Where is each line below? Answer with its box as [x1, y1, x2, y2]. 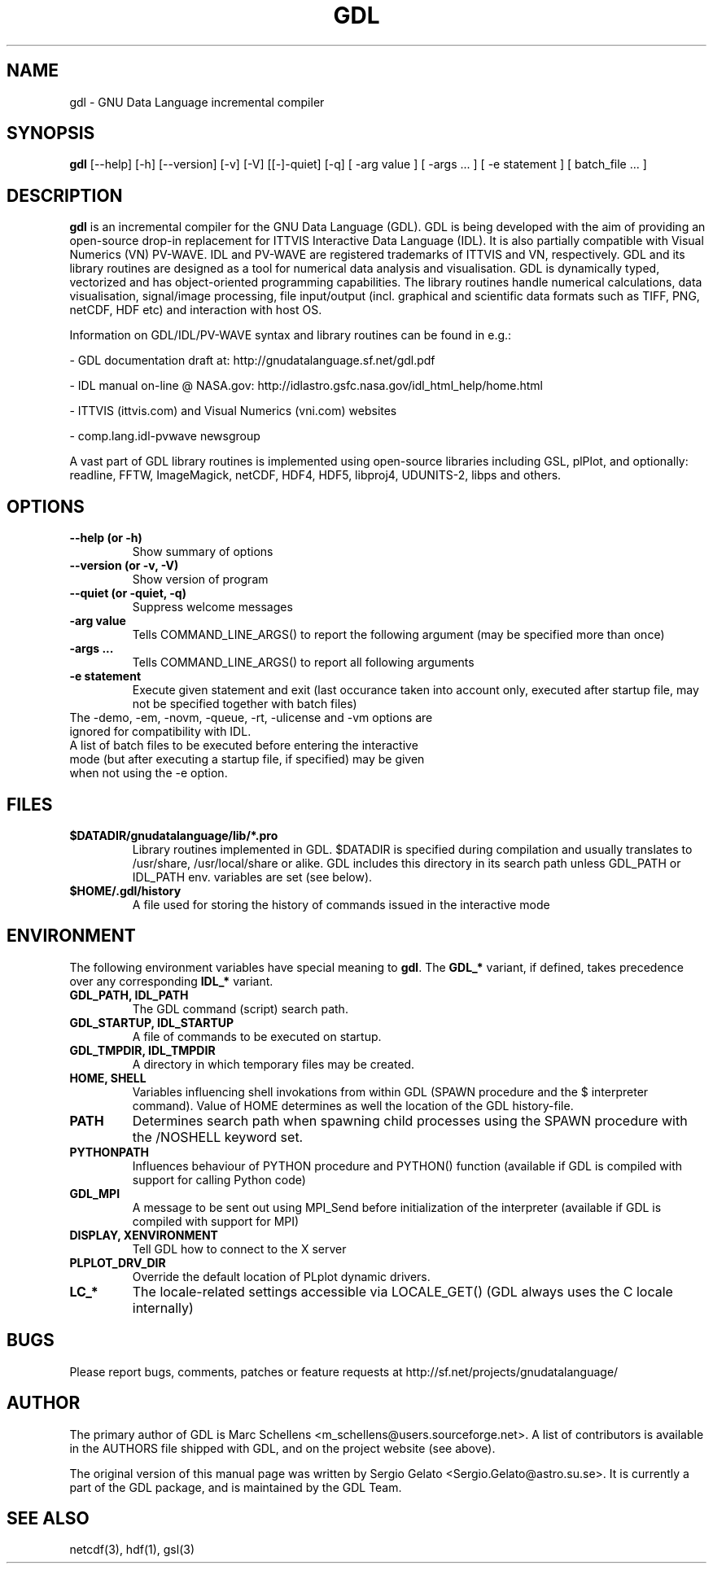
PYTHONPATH [69, 1144, 150, 1159]
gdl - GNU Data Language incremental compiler [69, 94, 325, 109]
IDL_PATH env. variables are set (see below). [132, 869, 373, 884]
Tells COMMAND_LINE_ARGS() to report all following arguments [132, 655, 475, 670]
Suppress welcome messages [132, 600, 293, 614]
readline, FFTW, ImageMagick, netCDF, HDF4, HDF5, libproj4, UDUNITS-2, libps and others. [69, 468, 562, 483]
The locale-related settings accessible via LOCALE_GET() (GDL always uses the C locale [132, 1283, 673, 1300]
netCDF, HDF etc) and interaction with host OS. [69, 303, 322, 317]
